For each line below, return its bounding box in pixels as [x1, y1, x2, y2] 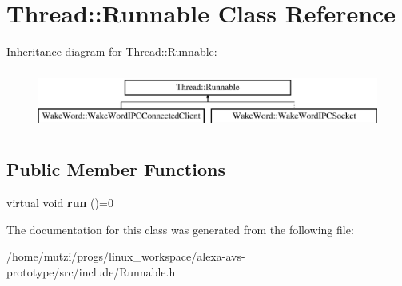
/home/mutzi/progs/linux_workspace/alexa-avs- [6, 248, 245, 264]
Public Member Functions [6, 157, 225, 182]
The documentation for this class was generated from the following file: [6, 221, 354, 237]
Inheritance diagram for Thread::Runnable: [6, 43, 217, 60]
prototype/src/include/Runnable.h [6, 263, 176, 280]
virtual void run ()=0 [6, 194, 113, 211]
